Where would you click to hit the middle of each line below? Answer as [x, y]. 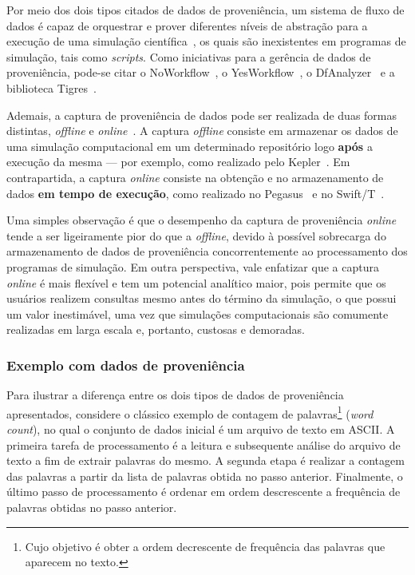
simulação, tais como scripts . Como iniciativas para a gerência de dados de [189, 56]
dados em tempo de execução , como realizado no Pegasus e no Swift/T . [196, 193]
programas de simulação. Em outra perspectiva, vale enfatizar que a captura [193, 266]
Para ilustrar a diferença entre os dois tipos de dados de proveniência [175, 395]
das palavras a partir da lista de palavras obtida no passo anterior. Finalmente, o [205, 476]
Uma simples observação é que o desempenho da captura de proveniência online [202, 220]
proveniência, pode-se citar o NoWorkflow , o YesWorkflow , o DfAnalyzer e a [201, 72]
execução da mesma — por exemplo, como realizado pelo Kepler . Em [178, 162]
